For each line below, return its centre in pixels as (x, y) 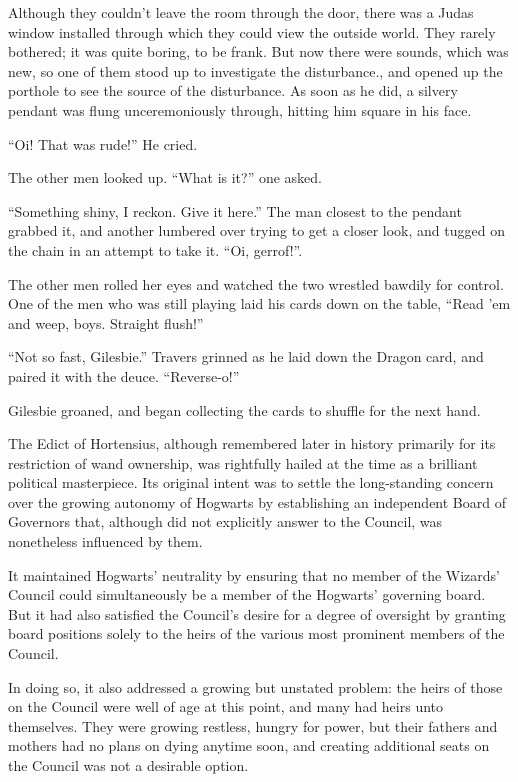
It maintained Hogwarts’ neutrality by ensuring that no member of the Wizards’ (254, 574)
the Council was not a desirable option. (128, 765)
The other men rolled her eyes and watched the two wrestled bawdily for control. (256, 283)
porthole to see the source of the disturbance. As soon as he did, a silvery (233, 90)
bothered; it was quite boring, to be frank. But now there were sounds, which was (258, 51)
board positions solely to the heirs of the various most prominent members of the (256, 633)
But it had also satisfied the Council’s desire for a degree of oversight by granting (257, 613)
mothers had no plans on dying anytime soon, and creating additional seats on (249, 745)
